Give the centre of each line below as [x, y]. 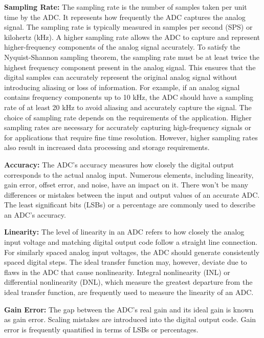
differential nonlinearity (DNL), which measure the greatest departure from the [128, 282]
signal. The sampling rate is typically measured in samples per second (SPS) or [128, 27]
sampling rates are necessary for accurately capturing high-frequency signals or [128, 127]
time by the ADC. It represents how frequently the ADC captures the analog [125, 17]
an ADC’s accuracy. [35, 214]
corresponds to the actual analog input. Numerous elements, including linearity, [129, 174]
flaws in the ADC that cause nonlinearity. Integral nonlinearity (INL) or [117, 272]
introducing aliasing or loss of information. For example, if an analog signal [122, 87]
